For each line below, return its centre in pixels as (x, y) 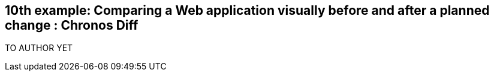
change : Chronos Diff (72, 25)
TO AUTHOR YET (39, 48)
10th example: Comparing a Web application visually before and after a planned (247, 10)
